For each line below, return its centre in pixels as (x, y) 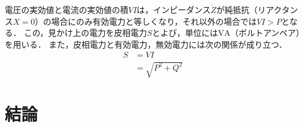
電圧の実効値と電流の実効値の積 (66, 9)
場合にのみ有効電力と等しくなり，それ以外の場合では (154, 21)
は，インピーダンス (174, 9)
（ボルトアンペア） (265, 33)
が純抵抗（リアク (249, 9)
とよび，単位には (185, 33)
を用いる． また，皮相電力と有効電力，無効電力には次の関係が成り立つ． (146, 44)
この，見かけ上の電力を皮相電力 (85, 33)
